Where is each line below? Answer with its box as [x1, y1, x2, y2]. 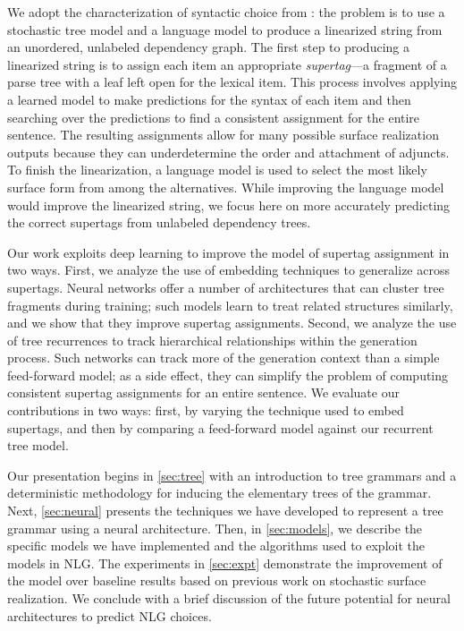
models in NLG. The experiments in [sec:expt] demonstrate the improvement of [7, 553, 443, 572]
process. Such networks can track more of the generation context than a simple [7, 348, 440, 367]
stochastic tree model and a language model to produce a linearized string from [7, 20, 443, 38]
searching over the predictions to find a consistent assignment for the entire [7, 107, 420, 126]
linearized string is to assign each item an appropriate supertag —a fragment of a [7, 55, 447, 73]
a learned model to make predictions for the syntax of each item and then [7, 90, 411, 108]
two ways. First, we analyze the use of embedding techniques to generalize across [7, 260, 450, 279]
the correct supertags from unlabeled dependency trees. [7, 213, 311, 232]
